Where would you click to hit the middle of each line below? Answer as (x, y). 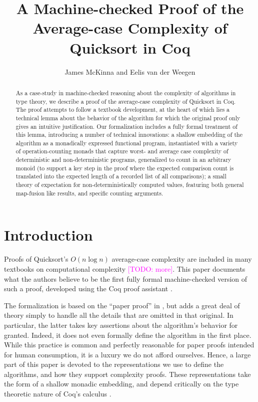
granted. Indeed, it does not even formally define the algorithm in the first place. (128, 335)
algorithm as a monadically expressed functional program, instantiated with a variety (127, 143)
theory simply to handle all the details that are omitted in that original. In (119, 315)
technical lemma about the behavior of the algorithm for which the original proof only (128, 118)
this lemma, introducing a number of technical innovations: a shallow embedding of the (129, 135)
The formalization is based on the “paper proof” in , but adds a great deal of (122, 305)
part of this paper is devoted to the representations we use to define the (114, 364)
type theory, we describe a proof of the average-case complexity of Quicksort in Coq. (126, 101)
